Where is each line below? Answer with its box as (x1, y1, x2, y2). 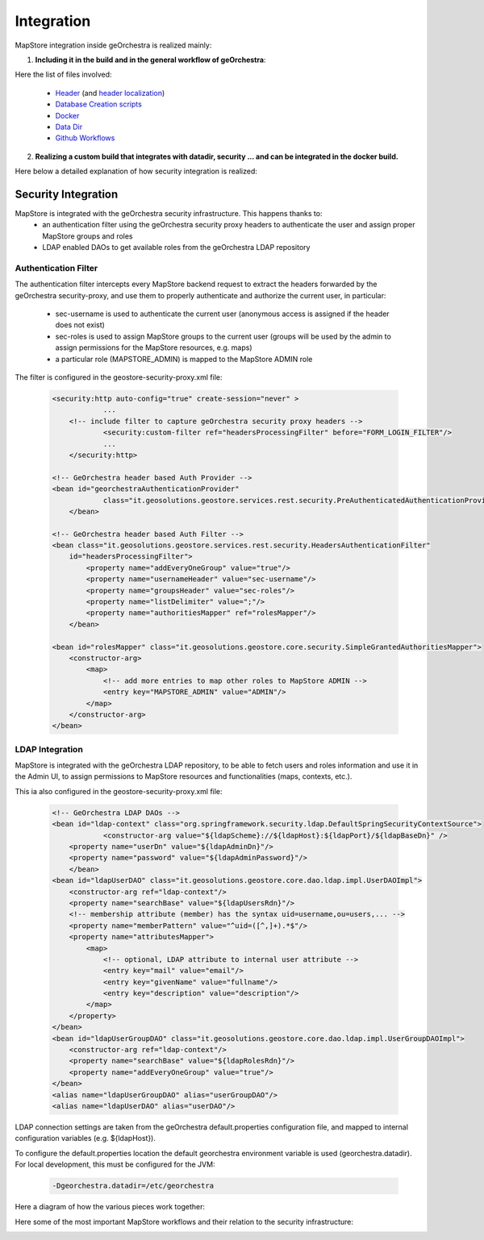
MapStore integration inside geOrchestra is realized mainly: (15, 40, 212, 50)
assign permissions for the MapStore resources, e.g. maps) (55, 343, 253, 352)
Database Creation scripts (55, 99, 143, 109)
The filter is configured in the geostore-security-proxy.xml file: (15, 372, 223, 382)
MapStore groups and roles (42, 231, 133, 241)
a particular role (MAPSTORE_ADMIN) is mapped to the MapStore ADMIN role (55, 354, 313, 364)
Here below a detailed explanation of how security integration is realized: (15, 166, 258, 177)
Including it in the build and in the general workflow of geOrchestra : (35, 55, 266, 64)
